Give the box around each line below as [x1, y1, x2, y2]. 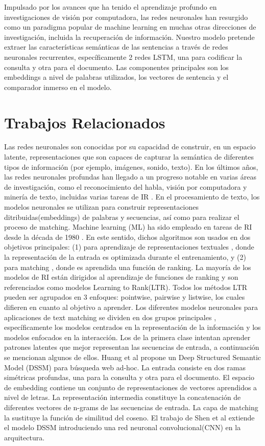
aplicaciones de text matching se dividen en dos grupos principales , [4, 311, 216, 322]
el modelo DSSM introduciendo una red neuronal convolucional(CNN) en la [4, 422, 241, 433]
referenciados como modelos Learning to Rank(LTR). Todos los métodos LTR [4, 281, 248, 292]
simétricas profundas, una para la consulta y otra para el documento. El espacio [4, 372, 255, 383]
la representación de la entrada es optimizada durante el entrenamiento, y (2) [4, 252, 246, 262]
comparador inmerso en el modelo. [4, 81, 112, 92]
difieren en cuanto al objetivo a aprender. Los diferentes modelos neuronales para [4, 301, 258, 312]
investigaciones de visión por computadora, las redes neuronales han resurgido [4, 11, 248, 22]
